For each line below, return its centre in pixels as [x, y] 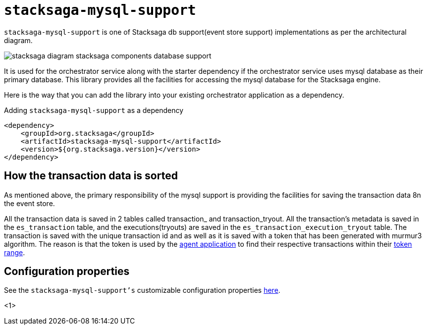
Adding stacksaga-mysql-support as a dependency [94, 110]
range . [15, 252]
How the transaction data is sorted [91, 176]
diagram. [18, 40]
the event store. [29, 203]
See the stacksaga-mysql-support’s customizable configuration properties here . [142, 290]
